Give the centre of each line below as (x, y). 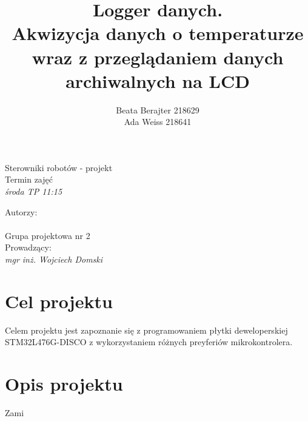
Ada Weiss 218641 (158, 122)
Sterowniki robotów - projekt (59, 167)
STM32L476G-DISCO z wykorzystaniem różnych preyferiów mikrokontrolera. (149, 342)
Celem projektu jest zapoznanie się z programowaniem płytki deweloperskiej (146, 330)
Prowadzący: (28, 247)
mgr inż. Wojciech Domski (54, 259)
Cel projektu (59, 301)
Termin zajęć (29, 179)
